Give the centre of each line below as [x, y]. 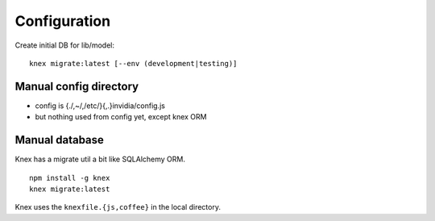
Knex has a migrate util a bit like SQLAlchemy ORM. [100, 159]
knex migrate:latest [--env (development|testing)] [133, 63]
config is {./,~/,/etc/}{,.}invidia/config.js [100, 106]
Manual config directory [77, 86]
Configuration [63, 21]
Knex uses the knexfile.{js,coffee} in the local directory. [118, 207]
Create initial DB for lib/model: [64, 45]
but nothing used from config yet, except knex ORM [121, 117]
